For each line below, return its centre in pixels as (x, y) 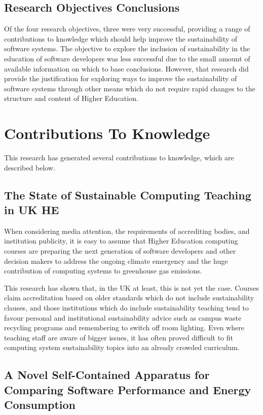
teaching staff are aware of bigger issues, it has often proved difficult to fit (119, 337)
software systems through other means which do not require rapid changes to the (130, 88)
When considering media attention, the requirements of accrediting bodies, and (127, 231)
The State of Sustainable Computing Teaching (128, 195)
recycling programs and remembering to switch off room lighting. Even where (124, 327)
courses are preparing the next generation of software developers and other (120, 251)
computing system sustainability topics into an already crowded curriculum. (122, 347)
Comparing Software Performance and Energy (128, 389)
